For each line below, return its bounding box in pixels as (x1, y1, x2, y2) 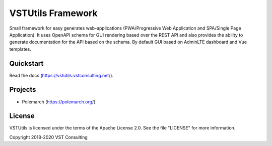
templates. (9, 46, 31, 52)
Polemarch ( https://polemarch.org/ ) (22, 98, 96, 105)
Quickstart (9, 59, 44, 68)
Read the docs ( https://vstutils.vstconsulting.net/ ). (9, 72, 113, 78)
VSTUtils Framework (9, 8, 98, 19)
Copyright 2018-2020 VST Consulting (9, 134, 88, 140)
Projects (9, 85, 36, 94)
